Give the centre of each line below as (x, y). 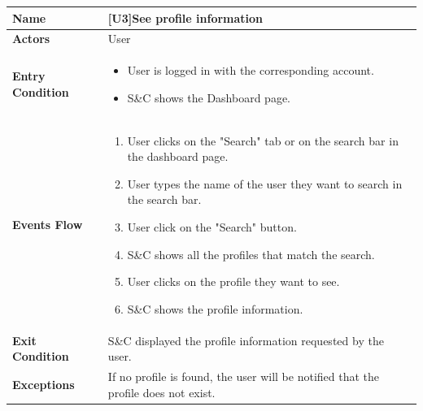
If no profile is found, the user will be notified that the (244, 376)
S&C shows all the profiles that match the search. (251, 254)
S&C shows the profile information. (215, 308)
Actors (31, 39)
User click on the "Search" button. (212, 227)
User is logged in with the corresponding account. (251, 70)
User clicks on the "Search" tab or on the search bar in (263, 140)
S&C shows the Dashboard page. (209, 97)
